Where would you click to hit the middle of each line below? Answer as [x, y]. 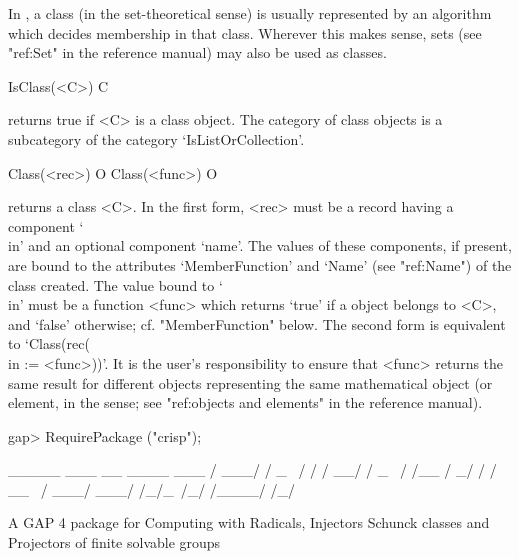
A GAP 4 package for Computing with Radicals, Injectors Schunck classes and [249, 522]
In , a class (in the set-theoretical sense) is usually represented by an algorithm [250, 13]
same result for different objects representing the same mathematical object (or [250, 382]
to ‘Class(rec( [49, 343]
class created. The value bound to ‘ [115, 284]
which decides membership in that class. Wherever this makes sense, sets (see [245, 32]
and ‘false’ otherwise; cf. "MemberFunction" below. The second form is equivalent [257, 323]
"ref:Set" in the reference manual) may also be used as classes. [197, 52]
